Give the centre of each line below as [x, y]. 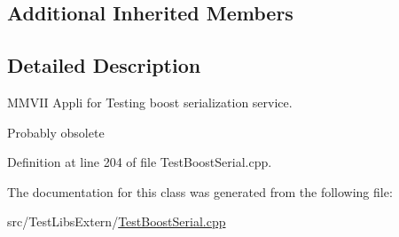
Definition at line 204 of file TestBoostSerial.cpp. [140, 162]
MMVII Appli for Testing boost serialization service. [150, 102]
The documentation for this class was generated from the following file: [200, 191]
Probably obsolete [56, 132]
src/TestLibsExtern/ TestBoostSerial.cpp [117, 221]
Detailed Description [104, 65]
